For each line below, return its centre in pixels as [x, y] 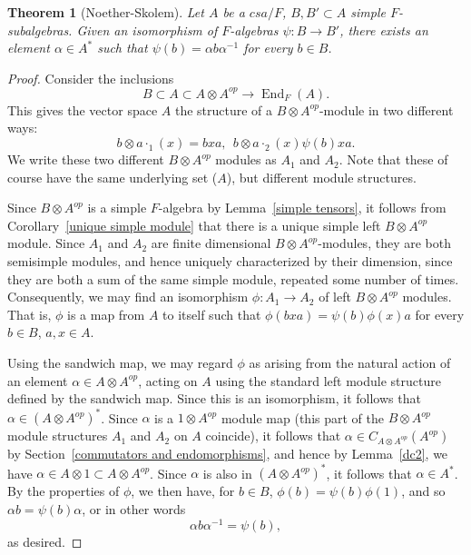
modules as [246, 159]
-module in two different [386, 109]
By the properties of [64, 491]
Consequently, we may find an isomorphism [128, 297]
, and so [423, 491]
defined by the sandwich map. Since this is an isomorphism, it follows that [214, 398]
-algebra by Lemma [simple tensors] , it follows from [302, 208]
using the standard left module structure [328, 380]
